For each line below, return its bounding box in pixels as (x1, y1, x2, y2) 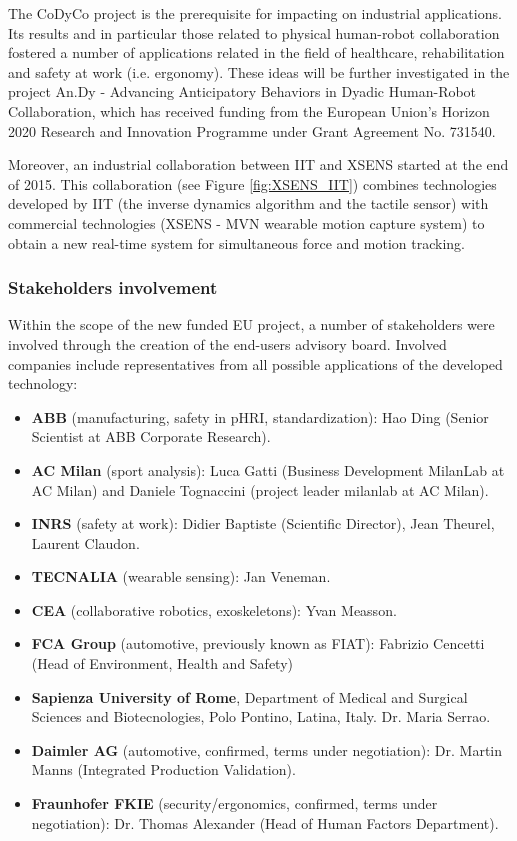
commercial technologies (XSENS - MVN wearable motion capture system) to (8, 212, 485, 233)
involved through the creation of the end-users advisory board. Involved (8, 333, 447, 354)
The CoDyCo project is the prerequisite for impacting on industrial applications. (8, 3, 502, 23)
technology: (8, 373, 78, 394)
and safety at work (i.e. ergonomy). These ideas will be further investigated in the (8, 61, 510, 82)
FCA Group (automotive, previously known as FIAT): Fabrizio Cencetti (31, 633, 485, 654)
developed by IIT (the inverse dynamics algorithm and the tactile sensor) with (8, 193, 489, 214)
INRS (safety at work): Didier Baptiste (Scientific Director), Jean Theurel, (31, 513, 495, 534)
